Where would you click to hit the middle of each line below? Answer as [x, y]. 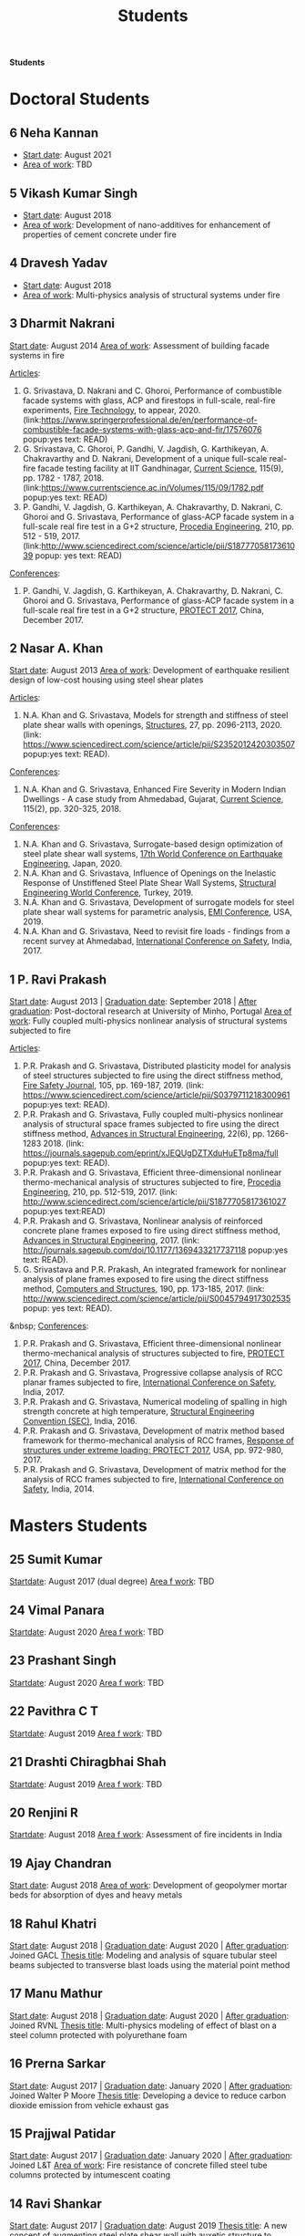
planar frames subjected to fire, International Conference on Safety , [149, 1382]
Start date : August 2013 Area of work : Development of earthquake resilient [149, 671]
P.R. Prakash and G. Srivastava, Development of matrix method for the [154, 1470]
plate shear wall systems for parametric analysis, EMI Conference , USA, [158, 912]
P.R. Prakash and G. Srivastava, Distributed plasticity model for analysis [157, 1066]
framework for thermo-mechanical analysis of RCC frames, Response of [158, 1440]
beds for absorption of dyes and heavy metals [96, 1895]
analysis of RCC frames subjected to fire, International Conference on [153, 1480]
